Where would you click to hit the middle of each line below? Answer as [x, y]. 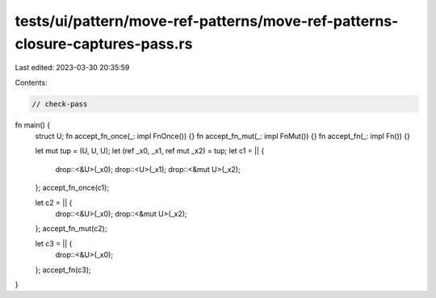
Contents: [31, 82]
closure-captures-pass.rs [104, 44]
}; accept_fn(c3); [63, 270]
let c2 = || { [54, 203]
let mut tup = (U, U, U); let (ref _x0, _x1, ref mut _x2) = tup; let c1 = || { [150, 151]
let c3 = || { [54, 243]
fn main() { [33, 124]
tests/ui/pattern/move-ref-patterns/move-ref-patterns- [207, 21]
